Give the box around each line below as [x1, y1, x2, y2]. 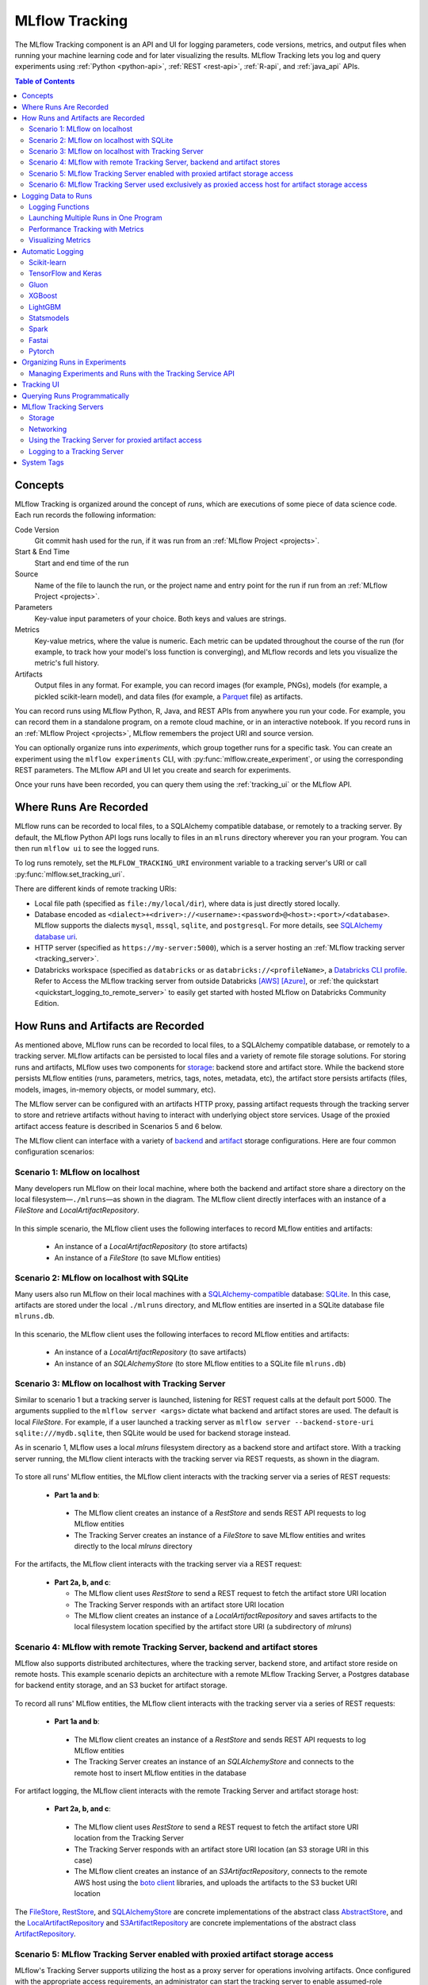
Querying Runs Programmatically [21, 391, 130, 400]
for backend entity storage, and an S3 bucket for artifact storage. [14, 1680, 227, 1690]
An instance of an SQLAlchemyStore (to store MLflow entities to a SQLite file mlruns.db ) [54, 1359, 346, 1368]
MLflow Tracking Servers [21, 402, 104, 412]
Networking [29, 424, 67, 434]
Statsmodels [29, 313, 70, 322]
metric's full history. [34, 658, 99, 668]
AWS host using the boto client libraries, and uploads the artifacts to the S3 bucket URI [74, 1878, 357, 1887]
